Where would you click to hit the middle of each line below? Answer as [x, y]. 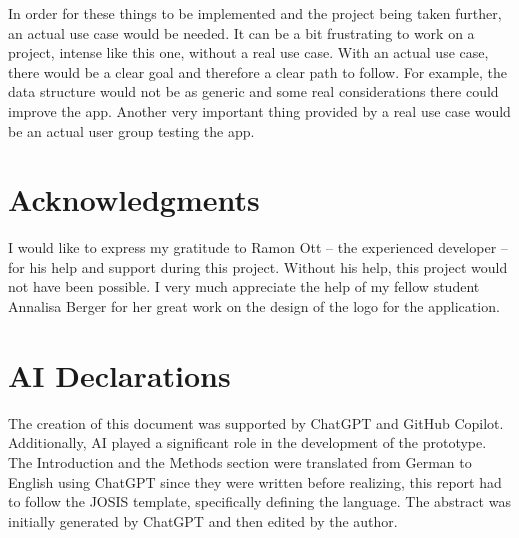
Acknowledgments [134, 199]
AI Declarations [119, 374]
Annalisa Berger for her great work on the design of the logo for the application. [254, 306]
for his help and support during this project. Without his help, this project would [258, 266]
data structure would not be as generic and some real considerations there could [253, 91]
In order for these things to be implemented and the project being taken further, [255, 13]
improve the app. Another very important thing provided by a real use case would [259, 110]
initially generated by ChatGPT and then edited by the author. [203, 520]
